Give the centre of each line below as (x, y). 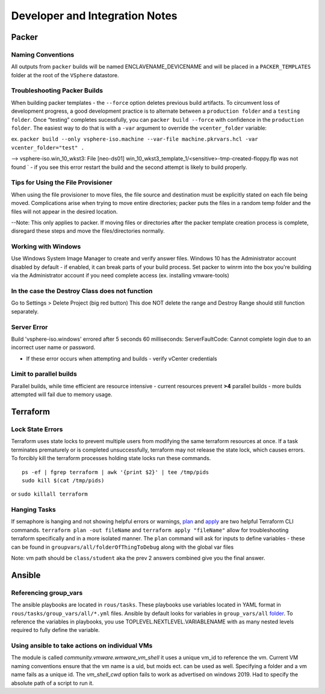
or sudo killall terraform (50, 494)
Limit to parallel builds (44, 374)
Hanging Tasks (34, 509)
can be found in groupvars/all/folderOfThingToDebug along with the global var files (122, 547)
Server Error (29, 327)
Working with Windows (46, 247)
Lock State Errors (37, 429)
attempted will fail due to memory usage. (62, 394)
